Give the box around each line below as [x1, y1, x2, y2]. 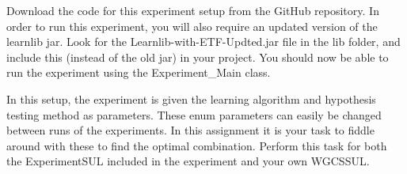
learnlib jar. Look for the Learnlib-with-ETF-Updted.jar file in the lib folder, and [6, 33, 401, 50]
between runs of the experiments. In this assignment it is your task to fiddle [6, 122, 375, 138]
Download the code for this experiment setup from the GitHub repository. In [6, 2, 379, 18]
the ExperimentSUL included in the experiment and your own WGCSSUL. [6, 153, 370, 169]
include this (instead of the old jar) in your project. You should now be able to [6, 48, 389, 65]
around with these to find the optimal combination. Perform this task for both [6, 137, 387, 153]
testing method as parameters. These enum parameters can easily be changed [6, 106, 382, 123]
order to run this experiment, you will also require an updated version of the [6, 17, 378, 34]
